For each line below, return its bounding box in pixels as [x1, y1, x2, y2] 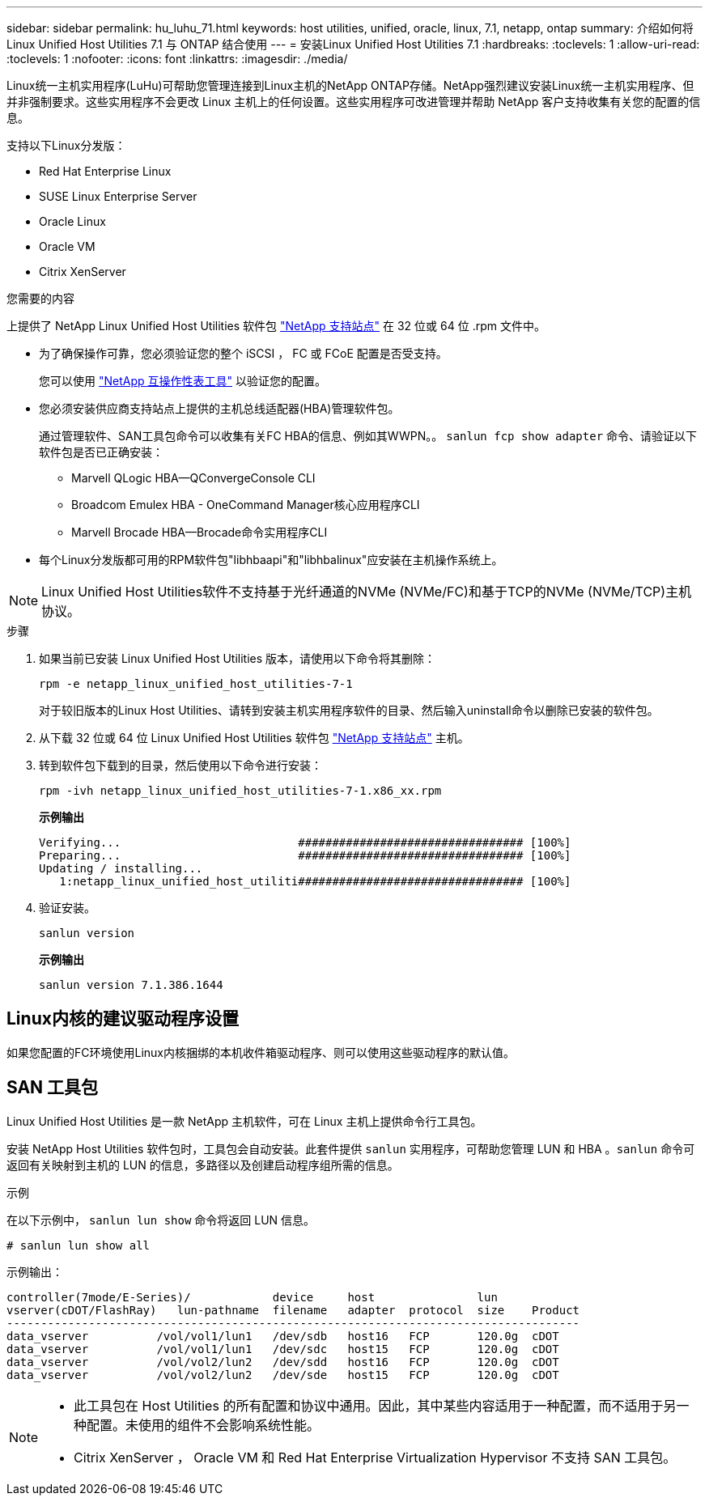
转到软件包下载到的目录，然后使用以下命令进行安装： [39, 758, 322, 772]
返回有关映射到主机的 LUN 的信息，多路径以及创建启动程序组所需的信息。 [6, 1157, 399, 1172]
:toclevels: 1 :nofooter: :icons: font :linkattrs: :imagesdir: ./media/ [6, 52, 348, 66]
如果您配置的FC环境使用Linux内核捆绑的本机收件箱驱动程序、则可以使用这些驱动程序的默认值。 [6, 1045, 515, 1059]
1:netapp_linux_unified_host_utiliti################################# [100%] [59, 875, 571, 888]
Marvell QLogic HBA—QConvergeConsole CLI [71, 471, 316, 485]
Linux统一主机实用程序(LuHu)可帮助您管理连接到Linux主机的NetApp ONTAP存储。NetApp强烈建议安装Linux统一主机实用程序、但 [6, 78, 694, 92]
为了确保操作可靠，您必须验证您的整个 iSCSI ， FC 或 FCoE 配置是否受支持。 [39, 346, 448, 360]
